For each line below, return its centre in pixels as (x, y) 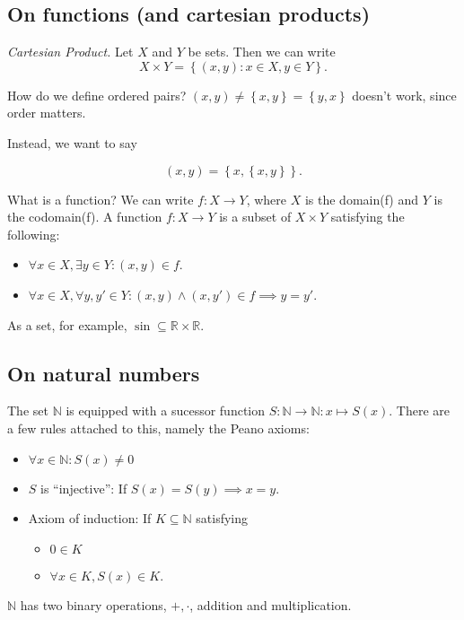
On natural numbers (104, 373)
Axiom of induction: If (90, 518)
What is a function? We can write (101, 199)
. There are (419, 410)
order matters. (47, 113)
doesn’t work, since (404, 95)
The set (28, 410)
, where (267, 199)
